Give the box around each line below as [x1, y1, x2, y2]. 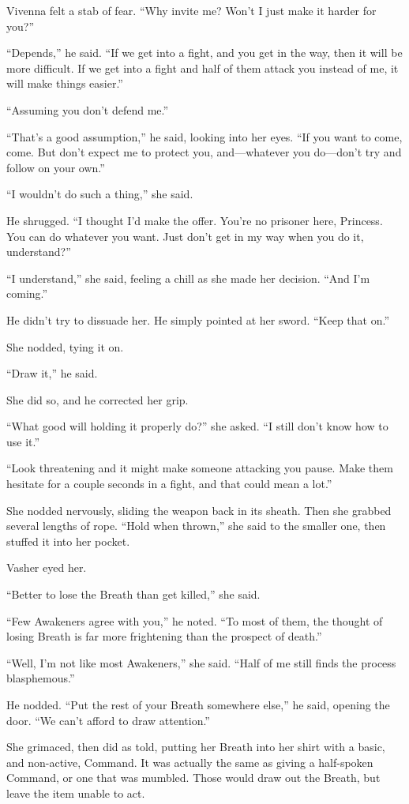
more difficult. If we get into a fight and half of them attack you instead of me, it [6, 59, 399, 76]
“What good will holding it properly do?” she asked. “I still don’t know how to [6, 418, 388, 434]
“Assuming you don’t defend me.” [6, 101, 169, 118]
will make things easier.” [6, 75, 123, 92]
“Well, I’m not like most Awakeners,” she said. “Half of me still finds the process [6, 654, 396, 671]
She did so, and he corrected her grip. [6, 391, 189, 408]
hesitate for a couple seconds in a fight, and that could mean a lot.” [6, 475, 332, 492]
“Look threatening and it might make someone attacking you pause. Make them [6, 460, 393, 476]
